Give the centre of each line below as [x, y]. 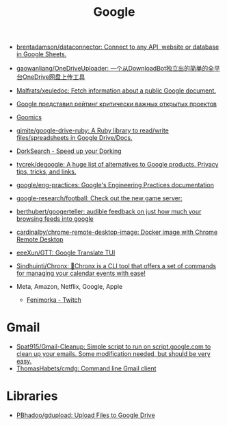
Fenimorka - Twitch [54, 300]
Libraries [32, 396]
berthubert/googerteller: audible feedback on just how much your [109, 212]
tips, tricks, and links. [46, 171]
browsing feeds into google [55, 219]
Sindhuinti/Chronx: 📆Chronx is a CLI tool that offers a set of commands [116, 266]
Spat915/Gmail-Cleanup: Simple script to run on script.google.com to [113, 346]
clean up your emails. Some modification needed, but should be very [113, 354]
